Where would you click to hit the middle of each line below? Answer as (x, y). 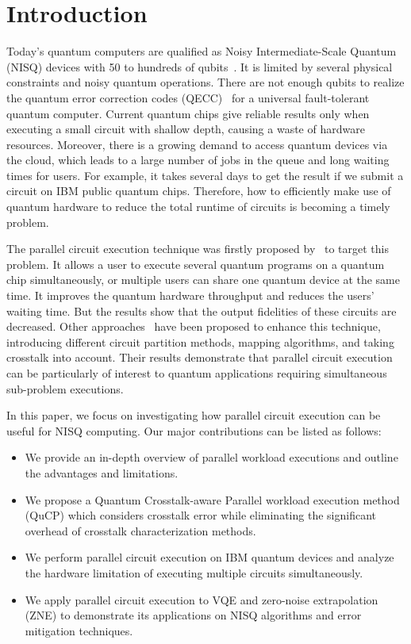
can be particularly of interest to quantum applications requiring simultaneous (197, 373)
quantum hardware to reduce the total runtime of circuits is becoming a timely (198, 207)
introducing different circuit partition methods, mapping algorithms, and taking (200, 341)
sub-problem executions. (65, 388)
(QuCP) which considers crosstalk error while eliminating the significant (200, 515)
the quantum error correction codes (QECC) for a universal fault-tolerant (188, 97)
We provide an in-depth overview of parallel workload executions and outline (211, 457)
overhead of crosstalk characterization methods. (140, 530)
